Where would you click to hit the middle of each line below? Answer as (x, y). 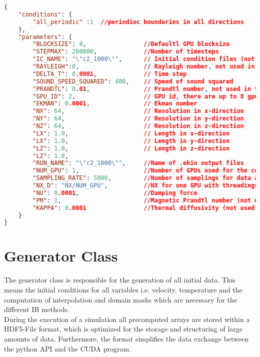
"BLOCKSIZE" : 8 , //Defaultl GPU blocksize (131, 44)
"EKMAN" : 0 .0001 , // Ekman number (115, 104)
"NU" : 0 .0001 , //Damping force (115, 193)
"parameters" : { (45, 37)
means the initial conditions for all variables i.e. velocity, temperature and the (123, 289)
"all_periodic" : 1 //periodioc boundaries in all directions (138, 22)
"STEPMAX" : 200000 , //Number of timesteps (126, 52)
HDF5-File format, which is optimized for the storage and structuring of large (123, 329)
